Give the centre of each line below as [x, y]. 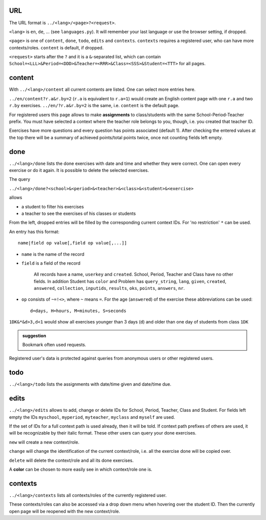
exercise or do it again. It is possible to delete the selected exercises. [79, 170]
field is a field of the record [51, 263]
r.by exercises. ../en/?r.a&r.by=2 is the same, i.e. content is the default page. [94, 106]
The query [20, 179]
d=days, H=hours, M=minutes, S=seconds [78, 311]
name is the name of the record [53, 254]
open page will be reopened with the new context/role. [65, 511]
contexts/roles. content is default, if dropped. [56, 47]
